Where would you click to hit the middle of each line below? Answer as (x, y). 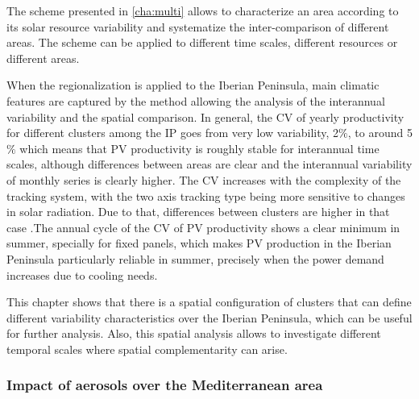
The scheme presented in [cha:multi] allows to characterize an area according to (203, 10)
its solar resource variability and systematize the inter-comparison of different (198, 26)
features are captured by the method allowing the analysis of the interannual (196, 100)
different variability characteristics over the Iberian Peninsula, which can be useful (209, 317)
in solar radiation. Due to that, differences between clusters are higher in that (198, 212)
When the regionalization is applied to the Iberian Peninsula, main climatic (193, 85)
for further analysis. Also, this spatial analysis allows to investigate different (194, 333)
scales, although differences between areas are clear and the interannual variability (209, 164)
